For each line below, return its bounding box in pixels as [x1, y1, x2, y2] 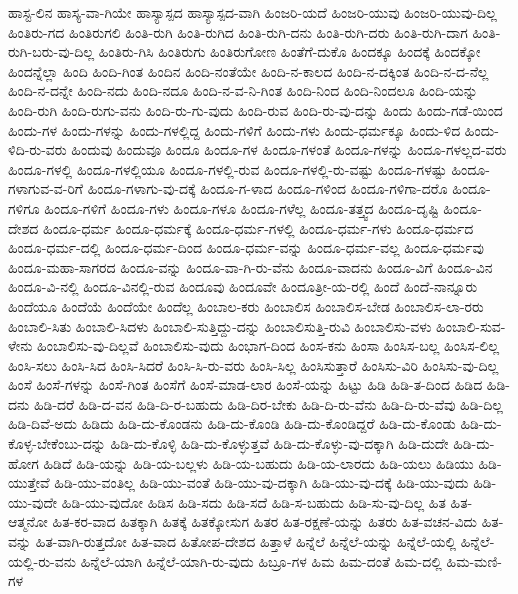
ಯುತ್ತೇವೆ [8, 472, 50, 493]
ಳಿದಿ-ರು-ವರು [8, 139, 67, 160]
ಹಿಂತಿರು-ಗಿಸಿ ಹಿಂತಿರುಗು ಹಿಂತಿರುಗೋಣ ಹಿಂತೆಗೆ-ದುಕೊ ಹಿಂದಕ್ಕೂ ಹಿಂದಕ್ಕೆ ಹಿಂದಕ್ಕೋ [98, 41, 481, 62]
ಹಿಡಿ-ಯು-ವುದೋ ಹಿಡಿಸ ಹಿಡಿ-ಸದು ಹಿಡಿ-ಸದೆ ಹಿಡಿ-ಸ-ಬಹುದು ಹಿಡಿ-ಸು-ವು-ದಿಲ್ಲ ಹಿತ [61, 491, 446, 512]
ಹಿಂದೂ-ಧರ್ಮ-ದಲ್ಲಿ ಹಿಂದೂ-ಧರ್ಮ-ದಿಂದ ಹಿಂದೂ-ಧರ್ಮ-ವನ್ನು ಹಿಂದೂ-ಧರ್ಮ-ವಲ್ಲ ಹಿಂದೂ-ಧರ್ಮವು [8, 237, 484, 258]
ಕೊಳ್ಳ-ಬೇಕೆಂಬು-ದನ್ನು [8, 433, 106, 454]
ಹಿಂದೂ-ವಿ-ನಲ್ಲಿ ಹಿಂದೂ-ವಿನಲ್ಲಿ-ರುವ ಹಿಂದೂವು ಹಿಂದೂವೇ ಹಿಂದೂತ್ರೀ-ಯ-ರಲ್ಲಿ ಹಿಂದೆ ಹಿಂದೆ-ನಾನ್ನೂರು [8, 276, 478, 297]
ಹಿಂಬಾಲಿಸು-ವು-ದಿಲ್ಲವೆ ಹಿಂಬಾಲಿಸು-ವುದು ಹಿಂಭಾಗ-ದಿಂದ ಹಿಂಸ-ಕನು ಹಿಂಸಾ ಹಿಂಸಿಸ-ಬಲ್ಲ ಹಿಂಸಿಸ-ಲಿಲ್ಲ [37, 335, 500, 356]
